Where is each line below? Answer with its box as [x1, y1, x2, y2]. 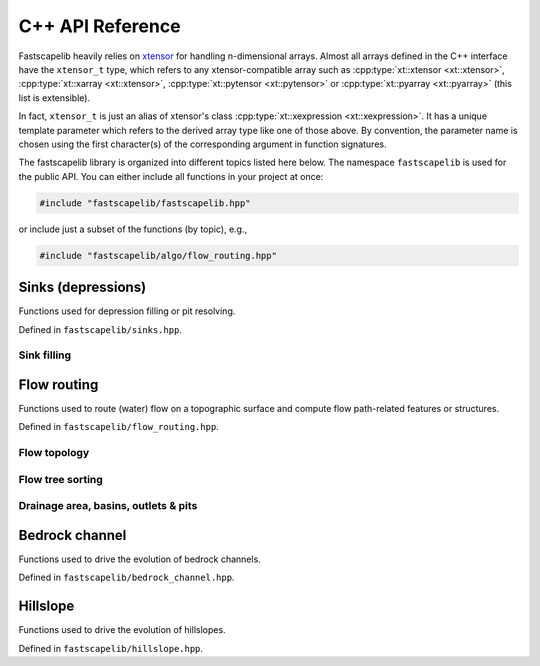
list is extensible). [18, 91, 90, 104]
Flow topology [18, 446, 90, 460]
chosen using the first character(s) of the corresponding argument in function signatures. [18, 138, 387, 150]
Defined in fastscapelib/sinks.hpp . [18, 323, 182, 335]
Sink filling [18, 348, 72, 362]
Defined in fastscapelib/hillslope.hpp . [18, 642, 204, 654]
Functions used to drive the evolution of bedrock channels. [18, 553, 262, 565]
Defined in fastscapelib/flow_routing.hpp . [18, 421, 219, 433]
